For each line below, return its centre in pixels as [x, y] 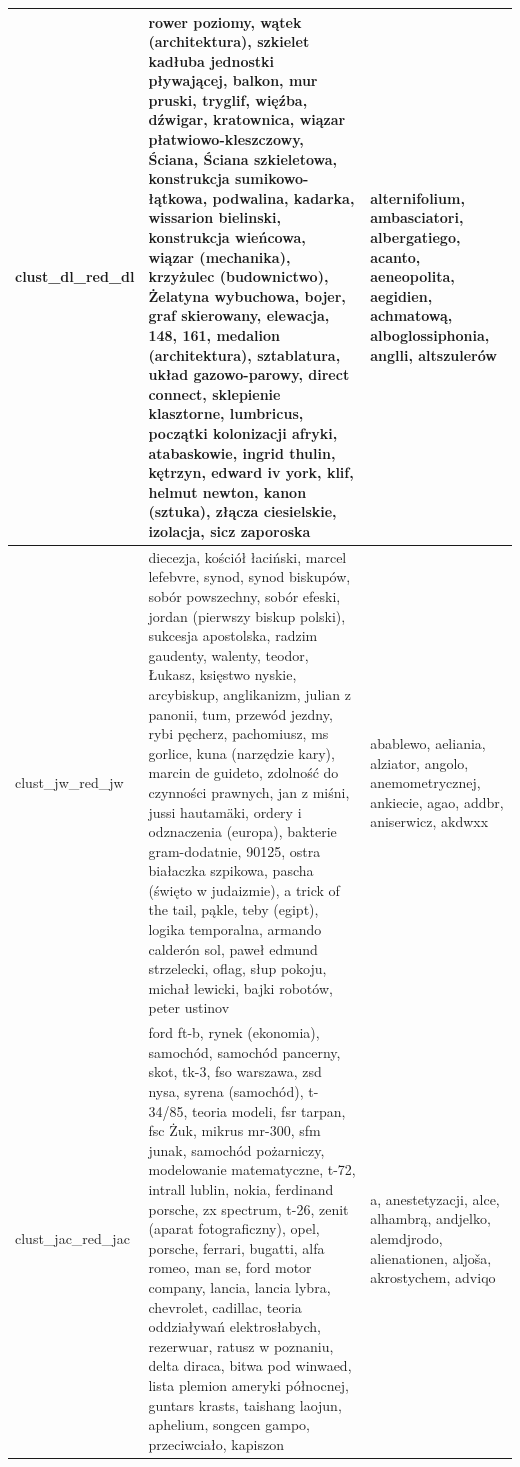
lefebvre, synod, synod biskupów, [249, 576]
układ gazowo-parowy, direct [249, 374]
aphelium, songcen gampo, [229, 1424]
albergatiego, [415, 237]
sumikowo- [272, 178]
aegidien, [401, 295]
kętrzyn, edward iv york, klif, [251, 472]
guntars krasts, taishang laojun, [245, 1404]
